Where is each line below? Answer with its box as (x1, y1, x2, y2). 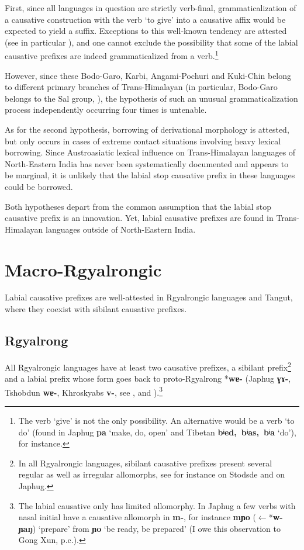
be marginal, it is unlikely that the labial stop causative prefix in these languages (5, 169, 295, 181)
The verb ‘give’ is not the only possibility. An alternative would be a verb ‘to (18, 414, 295, 426)
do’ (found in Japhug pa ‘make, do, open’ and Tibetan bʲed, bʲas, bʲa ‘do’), (18, 426, 296, 438)
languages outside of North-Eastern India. (45, 223, 196, 235)
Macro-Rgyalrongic (5, 257, 162, 281)
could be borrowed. (5, 180, 73, 192)
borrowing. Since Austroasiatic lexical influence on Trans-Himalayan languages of (5, 146, 296, 158)
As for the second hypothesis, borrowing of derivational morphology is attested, (5, 123, 289, 135)
